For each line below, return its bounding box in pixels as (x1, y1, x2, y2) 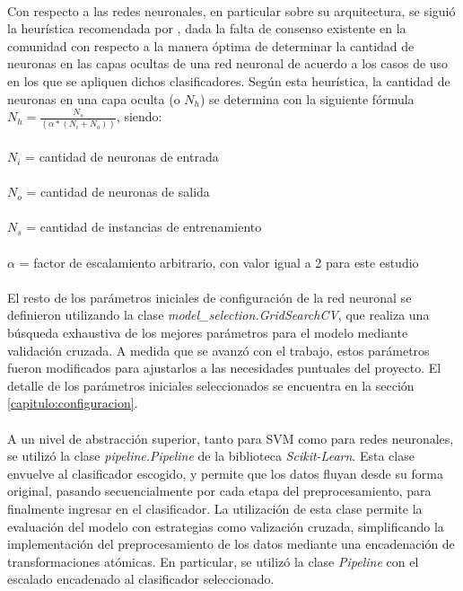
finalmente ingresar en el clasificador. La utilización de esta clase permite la (7, 498, 423, 517)
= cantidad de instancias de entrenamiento (26, 217, 262, 236)
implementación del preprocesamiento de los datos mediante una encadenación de (7, 534, 455, 553)
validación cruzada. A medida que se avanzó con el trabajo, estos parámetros (7, 340, 430, 359)
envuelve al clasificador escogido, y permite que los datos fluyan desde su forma (7, 463, 443, 482)
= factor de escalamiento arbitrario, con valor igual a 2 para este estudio (19, 252, 419, 271)
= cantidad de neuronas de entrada (25, 147, 219, 166)
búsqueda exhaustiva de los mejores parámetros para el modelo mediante (7, 323, 408, 341)
